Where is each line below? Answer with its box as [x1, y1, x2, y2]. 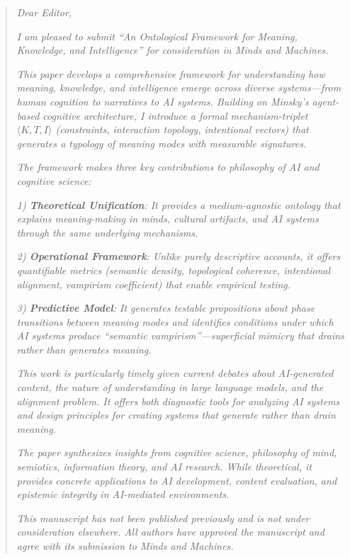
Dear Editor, [16, 5, 72, 19]
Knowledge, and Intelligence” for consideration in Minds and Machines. [16, 43, 329, 57]
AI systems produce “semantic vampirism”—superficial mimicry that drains [16, 328, 344, 343]
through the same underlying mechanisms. [16, 225, 198, 239]
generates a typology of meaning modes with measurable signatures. [16, 135, 307, 150]
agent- [312, 94, 339, 108]
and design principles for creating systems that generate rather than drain [16, 407, 336, 422]
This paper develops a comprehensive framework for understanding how [16, 66, 325, 81]
